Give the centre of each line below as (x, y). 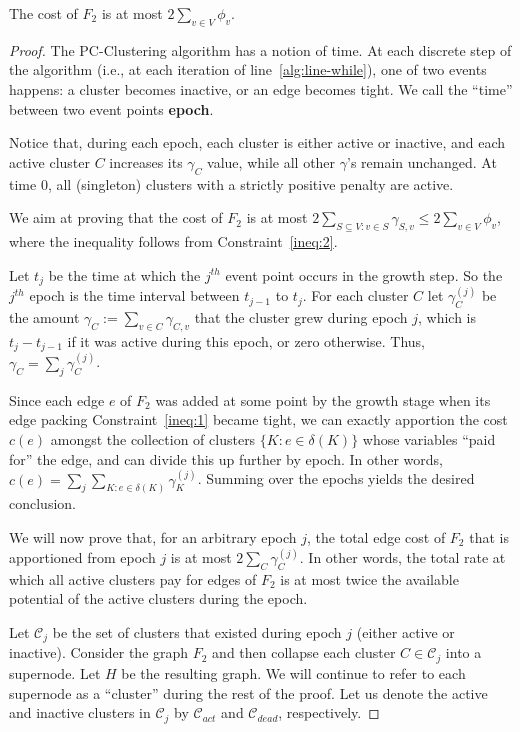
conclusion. (42, 503)
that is (489, 536)
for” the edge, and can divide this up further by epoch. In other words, (226, 458)
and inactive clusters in (80, 712)
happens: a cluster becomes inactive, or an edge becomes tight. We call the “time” (261, 88)
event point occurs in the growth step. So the (364, 274)
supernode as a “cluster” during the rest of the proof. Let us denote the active (248, 692)
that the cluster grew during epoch (301, 317)
